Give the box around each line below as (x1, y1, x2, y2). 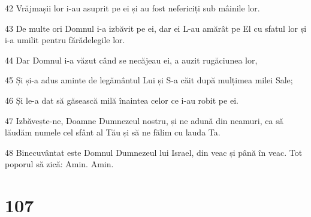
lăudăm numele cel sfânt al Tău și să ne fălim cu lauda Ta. (5, 126, 221, 138)
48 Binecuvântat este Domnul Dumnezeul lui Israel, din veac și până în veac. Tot (5, 146, 303, 158)
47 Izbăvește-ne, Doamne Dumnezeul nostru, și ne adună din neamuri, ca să (5, 114, 283, 126)
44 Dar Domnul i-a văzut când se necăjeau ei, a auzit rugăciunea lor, (5, 53, 258, 66)
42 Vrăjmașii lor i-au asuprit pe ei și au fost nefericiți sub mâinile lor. (5, 2, 260, 14)
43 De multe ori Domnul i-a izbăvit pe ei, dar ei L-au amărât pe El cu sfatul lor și (5, 22, 307, 34)
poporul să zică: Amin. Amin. (5, 158, 114, 170)
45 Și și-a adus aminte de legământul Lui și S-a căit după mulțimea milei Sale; (5, 74, 293, 86)
